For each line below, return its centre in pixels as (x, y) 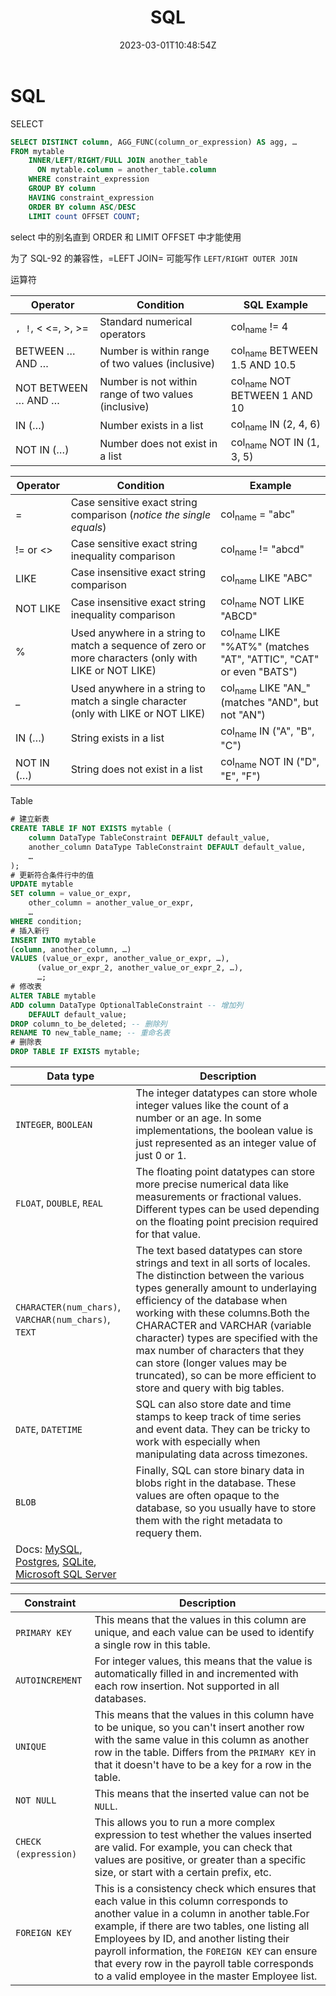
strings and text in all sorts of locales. (223, 1263)
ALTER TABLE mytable (53, 996)
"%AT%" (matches (265, 646)
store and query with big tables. (210, 1388)
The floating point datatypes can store (225, 1171)
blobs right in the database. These (216, 1483)
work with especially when (198, 1441)
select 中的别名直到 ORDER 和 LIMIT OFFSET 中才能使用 (126, 237)
